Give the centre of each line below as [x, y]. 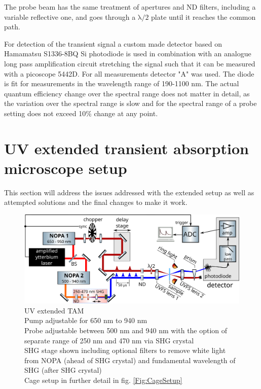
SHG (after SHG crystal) [63, 370]
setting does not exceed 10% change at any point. [81, 113]
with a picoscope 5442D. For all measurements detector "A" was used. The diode [129, 73]
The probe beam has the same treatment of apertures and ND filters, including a [130, 7]
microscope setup [66, 168]
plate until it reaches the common [203, 16]
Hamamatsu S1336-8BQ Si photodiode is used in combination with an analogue [128, 54]
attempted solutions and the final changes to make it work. [96, 202]
